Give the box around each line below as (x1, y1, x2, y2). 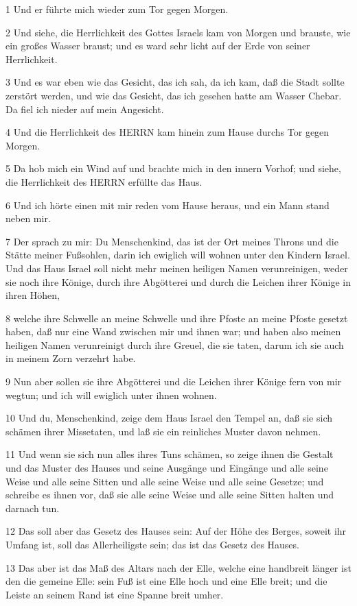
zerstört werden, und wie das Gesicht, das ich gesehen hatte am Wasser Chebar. (5, 88, 342, 102)
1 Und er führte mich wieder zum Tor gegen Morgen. (5, 2, 229, 16)
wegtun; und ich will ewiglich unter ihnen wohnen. (5, 387, 217, 402)
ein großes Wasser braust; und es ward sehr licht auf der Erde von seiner (5, 38, 310, 53)
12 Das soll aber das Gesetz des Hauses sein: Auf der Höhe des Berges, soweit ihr (5, 524, 347, 538)
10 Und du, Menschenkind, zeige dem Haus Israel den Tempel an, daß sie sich (5, 411, 332, 425)
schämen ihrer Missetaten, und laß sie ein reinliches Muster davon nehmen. (5, 424, 321, 438)
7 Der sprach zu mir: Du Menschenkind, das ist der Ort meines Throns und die (5, 234, 338, 248)
